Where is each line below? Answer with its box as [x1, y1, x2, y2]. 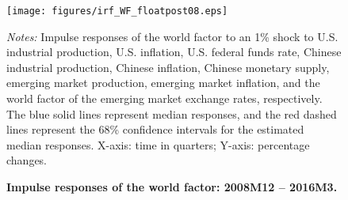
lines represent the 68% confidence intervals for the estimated [6, 121, 304, 138]
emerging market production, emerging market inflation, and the [6, 74, 320, 91]
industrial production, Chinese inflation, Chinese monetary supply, [6, 58, 330, 75]
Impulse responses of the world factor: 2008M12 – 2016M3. [6, 179, 338, 194]
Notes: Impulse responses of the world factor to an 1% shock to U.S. [6, 28, 338, 44]
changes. [6, 152, 48, 168]
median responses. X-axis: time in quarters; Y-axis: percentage [6, 136, 310, 153]
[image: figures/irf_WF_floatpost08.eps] [6, 6, 228, 17]
